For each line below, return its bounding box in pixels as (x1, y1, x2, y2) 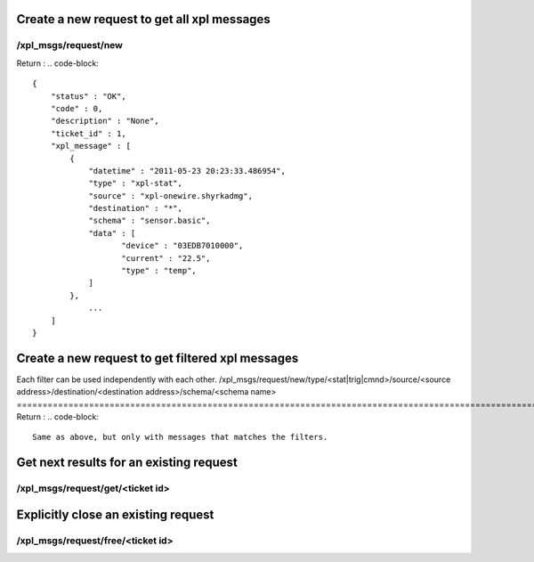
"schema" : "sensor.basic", (88, 216, 211, 226)
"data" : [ (88, 228, 136, 238)
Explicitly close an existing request (16, 507, 214, 522)
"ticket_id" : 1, (50, 128, 126, 138)
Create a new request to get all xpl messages (16, 12, 271, 27)
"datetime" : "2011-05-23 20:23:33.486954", (88, 166, 287, 175)
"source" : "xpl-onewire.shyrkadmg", (88, 191, 254, 200)
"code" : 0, (50, 103, 103, 113)
